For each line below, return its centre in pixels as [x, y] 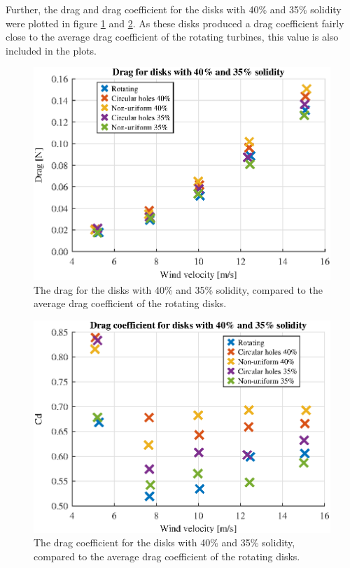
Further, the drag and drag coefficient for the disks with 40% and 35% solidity [174, 9]
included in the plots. [51, 50]
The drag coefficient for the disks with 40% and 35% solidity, [164, 542]
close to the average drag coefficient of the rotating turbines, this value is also [172, 37]
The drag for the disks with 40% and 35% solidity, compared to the [178, 289]
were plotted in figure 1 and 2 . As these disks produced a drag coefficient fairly [175, 23]
